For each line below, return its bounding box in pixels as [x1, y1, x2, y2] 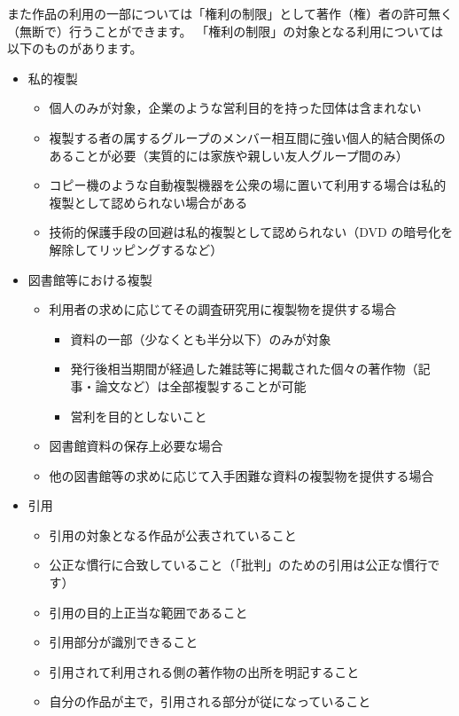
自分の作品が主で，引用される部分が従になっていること [49, 692, 371, 711]
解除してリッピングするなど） [49, 240, 223, 258]
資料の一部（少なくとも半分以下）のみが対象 [70, 329, 331, 348]
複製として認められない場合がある [49, 193, 248, 211]
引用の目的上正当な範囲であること [49, 602, 248, 621]
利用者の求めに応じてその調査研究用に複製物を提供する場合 [49, 300, 397, 319]
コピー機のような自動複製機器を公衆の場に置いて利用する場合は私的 [49, 176, 447, 194]
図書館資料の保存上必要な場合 [49, 437, 223, 455]
